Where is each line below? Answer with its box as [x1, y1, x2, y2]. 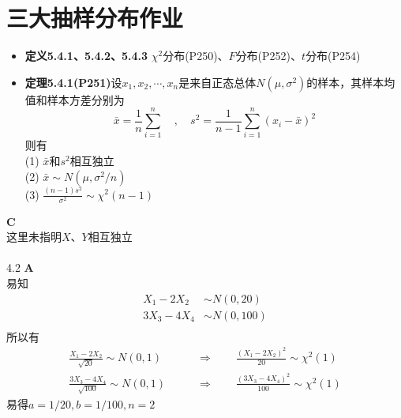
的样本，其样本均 [306, 73, 395, 90]
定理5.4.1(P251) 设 [24, 73, 122, 90]
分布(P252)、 [235, 47, 302, 64]
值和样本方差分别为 [24, 91, 125, 107]
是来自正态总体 [178, 73, 257, 90]
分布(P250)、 [163, 47, 229, 64]
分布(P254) [305, 47, 361, 64]
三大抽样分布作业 [6, 2, 184, 34]
